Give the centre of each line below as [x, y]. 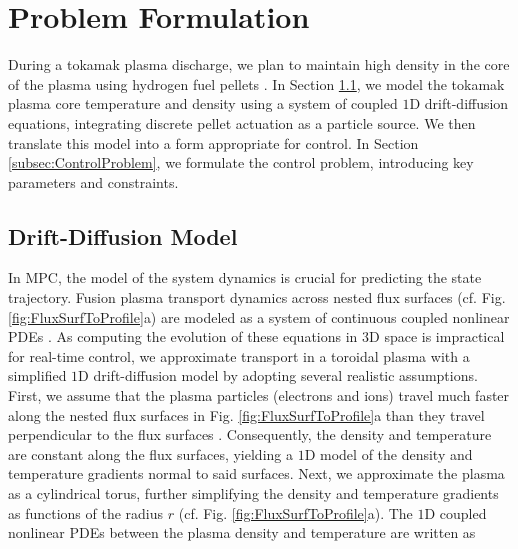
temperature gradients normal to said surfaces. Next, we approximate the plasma [256, 473]
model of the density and [396, 453]
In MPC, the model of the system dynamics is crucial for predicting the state [245, 277]
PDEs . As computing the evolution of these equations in [183, 336]
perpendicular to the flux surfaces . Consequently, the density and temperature [250, 434]
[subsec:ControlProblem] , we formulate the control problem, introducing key [241, 162]
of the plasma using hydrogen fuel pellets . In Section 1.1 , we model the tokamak [256, 83]
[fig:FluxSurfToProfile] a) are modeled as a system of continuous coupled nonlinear [259, 316]
